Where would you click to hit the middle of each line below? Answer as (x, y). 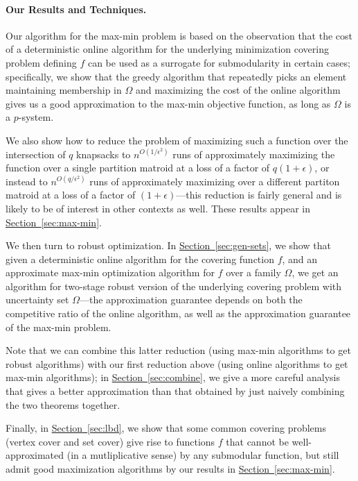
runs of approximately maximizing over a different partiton (215, 181)
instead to (27, 181)
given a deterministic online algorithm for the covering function (140, 259)
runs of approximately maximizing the (254, 154)
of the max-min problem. (59, 327)
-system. (36, 117)
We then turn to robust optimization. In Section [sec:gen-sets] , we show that (168, 245)
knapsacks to (104, 154)
